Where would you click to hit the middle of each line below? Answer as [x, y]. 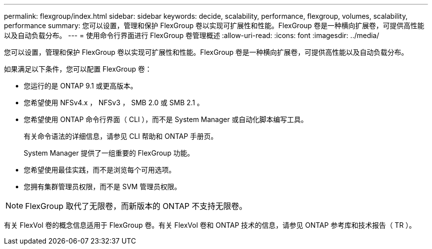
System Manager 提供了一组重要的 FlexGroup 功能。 [109, 153]
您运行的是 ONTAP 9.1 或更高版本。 [81, 86]
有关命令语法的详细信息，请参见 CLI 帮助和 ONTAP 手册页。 [121, 136]
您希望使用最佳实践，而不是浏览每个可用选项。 [100, 170]
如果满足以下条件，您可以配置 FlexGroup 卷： [78, 69]
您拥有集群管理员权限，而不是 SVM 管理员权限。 [103, 187]
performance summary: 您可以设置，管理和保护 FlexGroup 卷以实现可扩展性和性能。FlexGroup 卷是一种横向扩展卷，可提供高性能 [214, 25]
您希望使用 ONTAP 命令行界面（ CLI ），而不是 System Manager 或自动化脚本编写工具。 [166, 119]
